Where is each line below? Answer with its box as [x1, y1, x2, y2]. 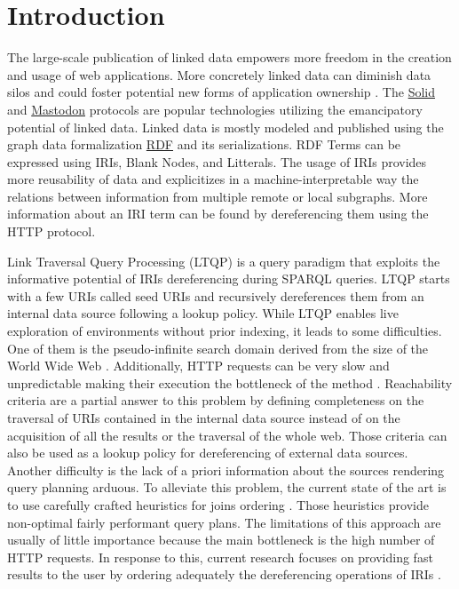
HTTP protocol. [7, 222, 96, 241]
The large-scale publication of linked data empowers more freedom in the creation [7, 48, 452, 67]
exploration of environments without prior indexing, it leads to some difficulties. [7, 322, 442, 340]
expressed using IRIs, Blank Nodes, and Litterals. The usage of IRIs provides [7, 152, 427, 171]
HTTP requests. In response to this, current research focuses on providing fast [7, 547, 433, 566]
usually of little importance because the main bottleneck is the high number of [7, 530, 435, 549]
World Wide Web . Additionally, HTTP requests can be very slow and [7, 356, 390, 375]
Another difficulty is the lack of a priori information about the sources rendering [7, 460, 445, 479]
